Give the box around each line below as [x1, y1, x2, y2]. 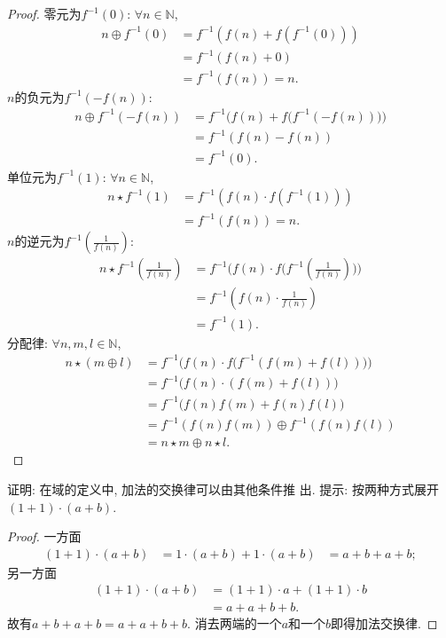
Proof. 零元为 [7, 4, 82, 22]
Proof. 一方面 [7, 527, 82, 546]
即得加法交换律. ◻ [331, 614, 438, 633]
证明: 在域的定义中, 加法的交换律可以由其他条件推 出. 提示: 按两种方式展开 [7, 479, 439, 498]
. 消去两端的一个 [187, 614, 282, 633]
